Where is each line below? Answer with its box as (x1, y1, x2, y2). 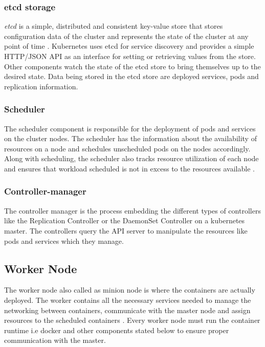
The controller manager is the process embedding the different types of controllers (4, 205, 261, 216)
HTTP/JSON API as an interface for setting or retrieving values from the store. (4, 51, 256, 61)
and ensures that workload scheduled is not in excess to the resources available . (4, 163, 255, 173)
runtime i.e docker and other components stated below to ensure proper (4, 324, 229, 335)
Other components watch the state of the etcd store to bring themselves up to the (4, 61, 261, 71)
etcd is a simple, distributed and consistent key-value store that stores (4, 21, 223, 31)
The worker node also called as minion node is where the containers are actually (4, 284, 255, 295)
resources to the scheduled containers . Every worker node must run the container (4, 315, 260, 325)
